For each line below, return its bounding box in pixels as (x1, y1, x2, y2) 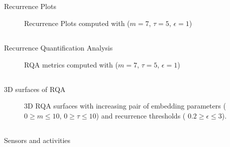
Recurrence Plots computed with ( (24, 17, 130, 28)
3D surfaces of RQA (4, 83, 66, 94)
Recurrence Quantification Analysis (4, 42, 113, 52)
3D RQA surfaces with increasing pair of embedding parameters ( (24, 100, 226, 111)
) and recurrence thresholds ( (96, 110, 186, 120)
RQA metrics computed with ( (24, 59, 118, 69)
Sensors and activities (4, 134, 71, 145)
